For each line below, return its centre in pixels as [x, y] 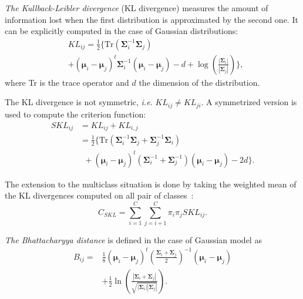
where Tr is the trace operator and [67, 82]
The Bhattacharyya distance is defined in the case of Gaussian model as [133, 239]
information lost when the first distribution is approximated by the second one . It [151, 19]
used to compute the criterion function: [75, 114]
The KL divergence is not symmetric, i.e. [79, 102]
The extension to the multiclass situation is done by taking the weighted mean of [151, 184]
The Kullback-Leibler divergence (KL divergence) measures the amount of [137, 8]
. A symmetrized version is [249, 102]
